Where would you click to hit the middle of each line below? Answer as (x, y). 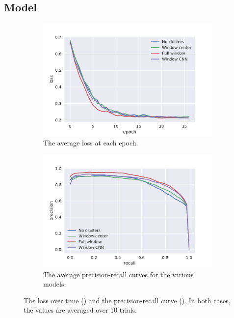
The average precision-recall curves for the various (118, 274)
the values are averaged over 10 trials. (80, 310)
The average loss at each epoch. (91, 143)
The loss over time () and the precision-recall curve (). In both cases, (127, 300)
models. (55, 284)
